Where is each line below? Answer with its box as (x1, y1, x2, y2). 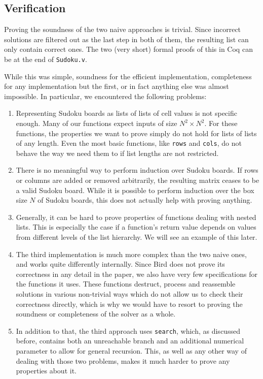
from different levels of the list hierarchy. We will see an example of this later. (16, 232, 257, 242)
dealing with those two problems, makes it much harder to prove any (16, 355, 230, 366)
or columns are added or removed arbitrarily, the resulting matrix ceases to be (16, 175, 259, 185)
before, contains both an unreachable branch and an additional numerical (16, 335, 244, 346)
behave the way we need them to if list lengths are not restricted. (16, 147, 219, 158)
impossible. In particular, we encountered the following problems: (4, 90, 207, 101)
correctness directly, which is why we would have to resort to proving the (16, 298, 243, 309)
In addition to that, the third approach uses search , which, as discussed (16, 325, 240, 336)
